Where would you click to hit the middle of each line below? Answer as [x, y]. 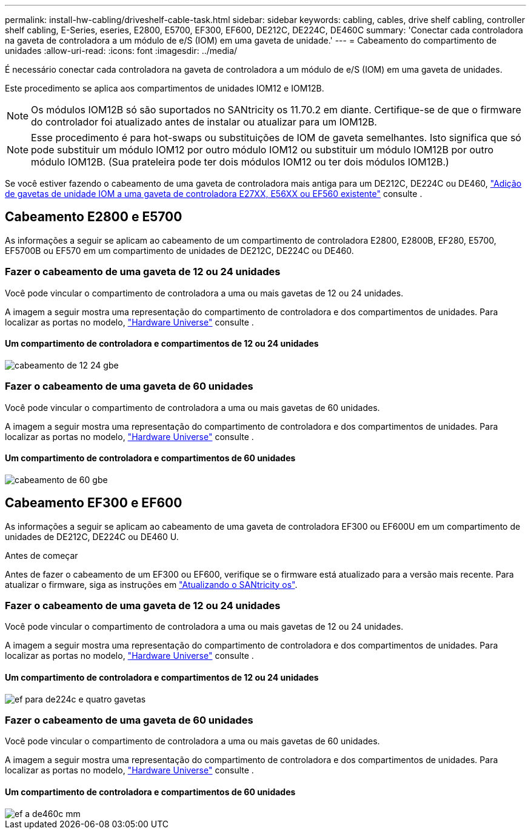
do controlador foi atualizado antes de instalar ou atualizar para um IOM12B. [204, 122]
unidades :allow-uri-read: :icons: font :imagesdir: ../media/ [121, 51]
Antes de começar [42, 555]
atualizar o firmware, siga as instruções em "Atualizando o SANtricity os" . [151, 584]
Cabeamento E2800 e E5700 [94, 217]
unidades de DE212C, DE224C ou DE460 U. [92, 536]
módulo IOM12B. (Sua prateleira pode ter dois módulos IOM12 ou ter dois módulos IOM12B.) [240, 162]
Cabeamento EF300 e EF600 [94, 503]
